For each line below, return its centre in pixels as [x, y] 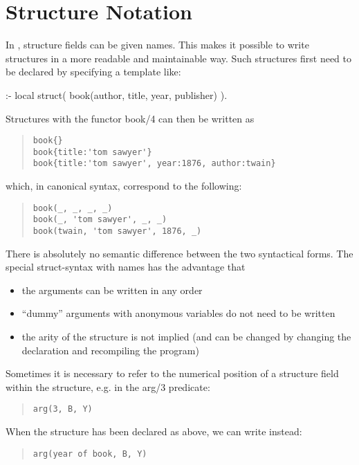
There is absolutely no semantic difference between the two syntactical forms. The [179, 253]
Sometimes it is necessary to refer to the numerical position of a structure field [172, 373]
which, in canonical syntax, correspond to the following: [124, 186]
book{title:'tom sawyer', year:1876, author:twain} [154, 164]
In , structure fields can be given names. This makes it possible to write [157, 45]
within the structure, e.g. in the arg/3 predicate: [108, 386]
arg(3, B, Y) [63, 409]
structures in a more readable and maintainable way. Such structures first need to [178, 58]
